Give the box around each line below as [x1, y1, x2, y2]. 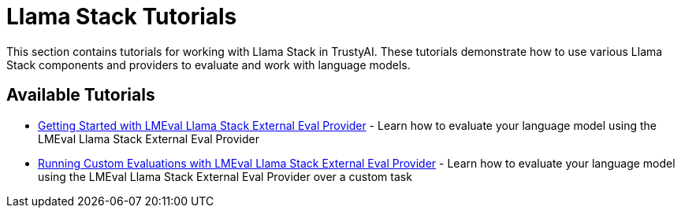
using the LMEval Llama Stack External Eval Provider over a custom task [38, 169, 412, 183]
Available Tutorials [6, 85, 155, 105]
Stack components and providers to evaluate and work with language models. [6, 57, 411, 72]
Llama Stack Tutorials [6, 3, 237, 30]
